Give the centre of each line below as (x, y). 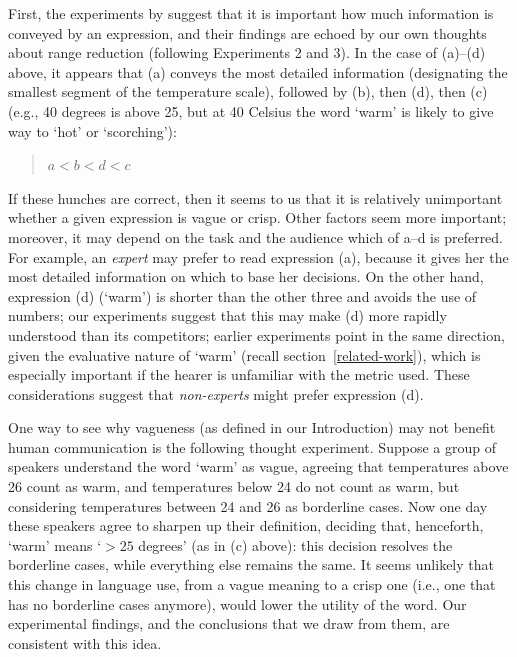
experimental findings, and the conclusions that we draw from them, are (229, 623)
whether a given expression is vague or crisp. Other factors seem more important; (257, 217)
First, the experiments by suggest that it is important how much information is (251, 13)
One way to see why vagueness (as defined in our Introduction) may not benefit (252, 427)
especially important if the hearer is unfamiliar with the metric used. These (239, 374)
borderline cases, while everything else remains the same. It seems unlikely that (251, 564)
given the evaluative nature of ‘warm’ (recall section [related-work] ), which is (244, 354)
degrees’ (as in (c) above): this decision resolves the (295, 544)
